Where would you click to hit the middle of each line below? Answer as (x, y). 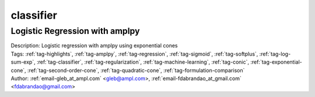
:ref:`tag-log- (275, 54)
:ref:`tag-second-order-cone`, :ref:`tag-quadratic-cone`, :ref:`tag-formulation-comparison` (136, 70)
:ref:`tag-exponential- (276, 62)
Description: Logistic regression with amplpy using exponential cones (94, 46)
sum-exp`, (23, 62)
